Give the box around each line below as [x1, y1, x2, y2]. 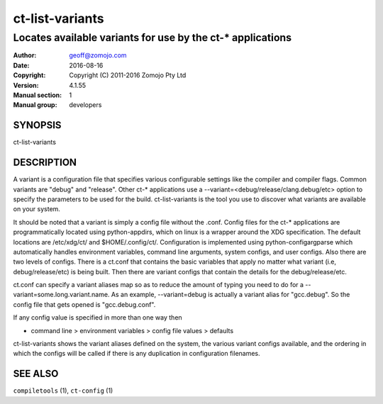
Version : [13, 81, 39, 89]
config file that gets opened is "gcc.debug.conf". [13, 300, 156, 308]
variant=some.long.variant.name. [13, 291, 110, 299]
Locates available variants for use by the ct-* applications [13, 31, 292, 44]
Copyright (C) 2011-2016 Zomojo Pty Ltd [69, 71, 187, 79]
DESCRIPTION [13, 157, 77, 169]
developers [69, 101, 102, 109]
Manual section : [13, 91, 62, 99]
